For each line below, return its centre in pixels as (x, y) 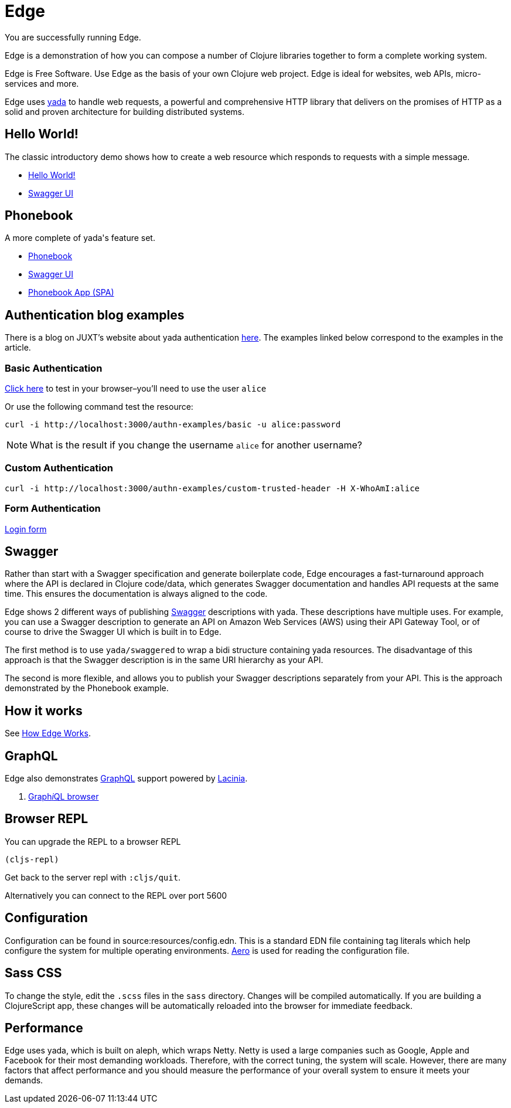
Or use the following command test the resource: (99, 407)
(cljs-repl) (32, 859)
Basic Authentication (54, 368)
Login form (26, 529)
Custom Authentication (59, 468)
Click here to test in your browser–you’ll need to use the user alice (136, 389)
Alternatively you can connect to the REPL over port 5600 (116, 895)
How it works (44, 711)
